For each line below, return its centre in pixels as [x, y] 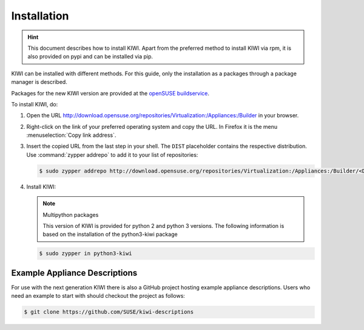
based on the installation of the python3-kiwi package [110, 235]
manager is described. [39, 82]
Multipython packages [71, 215]
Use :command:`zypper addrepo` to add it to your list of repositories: [112, 154]
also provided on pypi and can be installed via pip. [90, 57]
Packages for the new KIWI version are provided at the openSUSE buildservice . [110, 93]
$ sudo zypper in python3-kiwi [86, 253]
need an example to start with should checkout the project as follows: [98, 296]
